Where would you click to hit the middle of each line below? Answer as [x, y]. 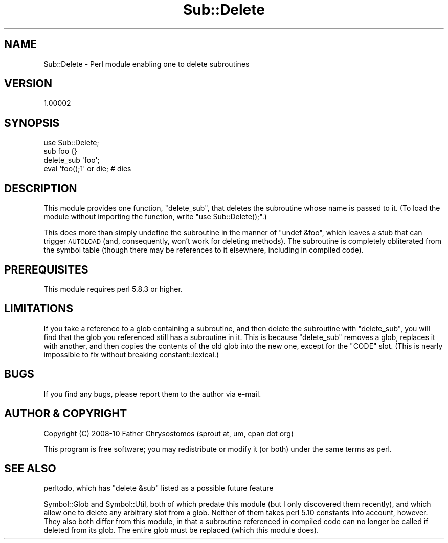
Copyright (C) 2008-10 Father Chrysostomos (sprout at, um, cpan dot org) [169, 433]
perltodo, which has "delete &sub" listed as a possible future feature [159, 488]
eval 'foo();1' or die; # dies [87, 169]
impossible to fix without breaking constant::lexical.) [131, 354]
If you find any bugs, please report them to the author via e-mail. [152, 394]
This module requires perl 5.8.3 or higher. [113, 289]
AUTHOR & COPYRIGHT [66, 414]
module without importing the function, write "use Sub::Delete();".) [155, 217]
